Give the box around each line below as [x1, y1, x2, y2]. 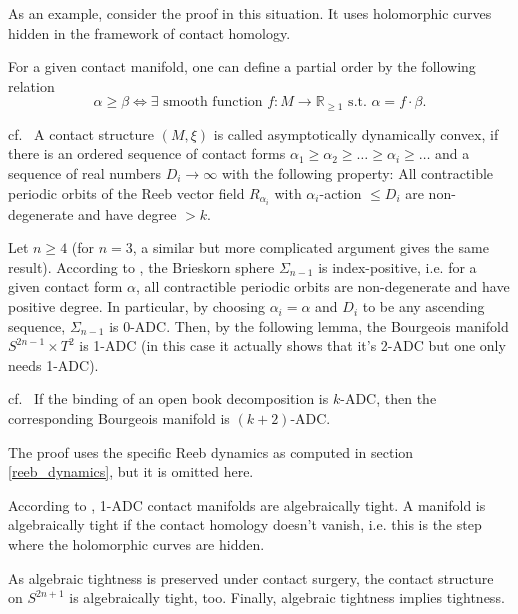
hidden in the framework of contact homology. [8, 22, 291, 43]
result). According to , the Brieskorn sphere [8, 256, 275, 277]
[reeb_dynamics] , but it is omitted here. [8, 461, 254, 482]
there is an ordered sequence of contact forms [8, 143, 286, 164]
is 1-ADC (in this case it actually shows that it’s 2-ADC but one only [79, 335, 506, 356]
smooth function [163, 95, 263, 110]
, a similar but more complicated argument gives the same [132, 237, 489, 258]
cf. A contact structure [8, 123, 154, 144]
